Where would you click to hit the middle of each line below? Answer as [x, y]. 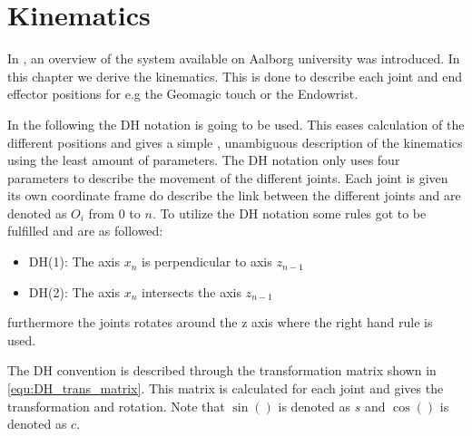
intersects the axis [192, 291]
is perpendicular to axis [207, 262]
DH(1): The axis [74, 262]
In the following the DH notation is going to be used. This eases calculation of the [236, 124]
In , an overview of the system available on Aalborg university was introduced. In [234, 58]
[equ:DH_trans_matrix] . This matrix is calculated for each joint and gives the [226, 388]
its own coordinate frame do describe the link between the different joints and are [234, 195]
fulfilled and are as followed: [85, 231]
